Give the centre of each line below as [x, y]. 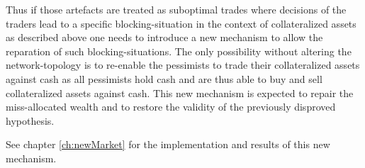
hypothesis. [30, 120]
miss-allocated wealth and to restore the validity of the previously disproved [171, 107]
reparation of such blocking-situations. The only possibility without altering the [179, 51]
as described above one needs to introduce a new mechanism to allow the [164, 37]
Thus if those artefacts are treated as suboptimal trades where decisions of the [176, 9]
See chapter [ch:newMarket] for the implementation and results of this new [168, 144]
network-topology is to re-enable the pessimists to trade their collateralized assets [183, 65]
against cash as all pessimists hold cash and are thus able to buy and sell [164, 78]
